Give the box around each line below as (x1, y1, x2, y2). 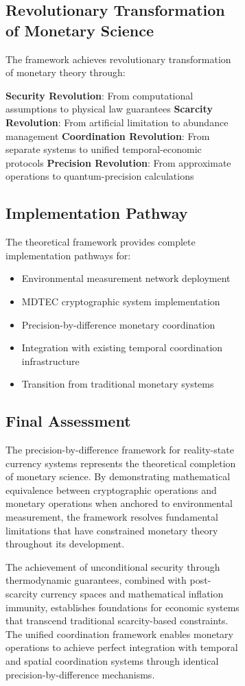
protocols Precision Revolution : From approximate (5, 155, 231, 169)
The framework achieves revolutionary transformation (5, 51, 231, 66)
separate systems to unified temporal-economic (5, 142, 202, 156)
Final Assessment (5, 410, 131, 431)
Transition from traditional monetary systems (21, 377, 214, 391)
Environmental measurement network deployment (21, 271, 231, 285)
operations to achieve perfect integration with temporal (5, 640, 238, 654)
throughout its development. (5, 536, 125, 551)
